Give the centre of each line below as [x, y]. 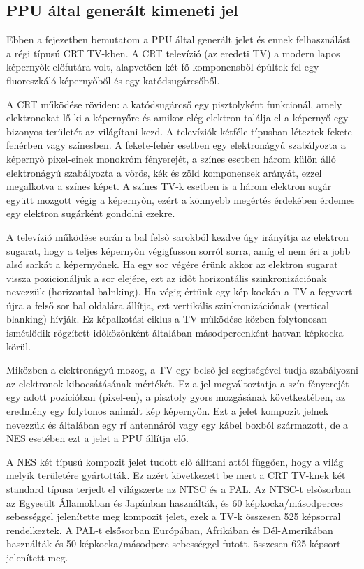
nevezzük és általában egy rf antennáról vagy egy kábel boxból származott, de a [177, 424]
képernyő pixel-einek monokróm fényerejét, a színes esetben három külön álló [171, 158]
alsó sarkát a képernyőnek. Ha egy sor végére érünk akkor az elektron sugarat [172, 264]
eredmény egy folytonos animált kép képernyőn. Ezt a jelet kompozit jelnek [168, 411]
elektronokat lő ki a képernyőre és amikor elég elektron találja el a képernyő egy [177, 118]
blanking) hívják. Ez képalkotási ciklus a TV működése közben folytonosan [167, 319]
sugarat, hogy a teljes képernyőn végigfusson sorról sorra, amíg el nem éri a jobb [179, 250]
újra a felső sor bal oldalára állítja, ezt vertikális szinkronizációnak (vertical [168, 305]
